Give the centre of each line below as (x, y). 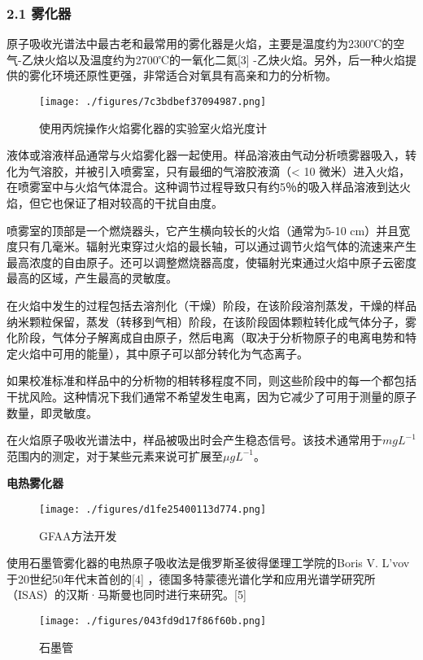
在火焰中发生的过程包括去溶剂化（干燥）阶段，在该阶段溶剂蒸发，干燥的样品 (211, 305)
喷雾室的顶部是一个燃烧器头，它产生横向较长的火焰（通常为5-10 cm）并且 (203, 230)
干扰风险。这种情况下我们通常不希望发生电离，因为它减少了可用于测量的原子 (211, 396)
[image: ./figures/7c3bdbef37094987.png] (153, 102)
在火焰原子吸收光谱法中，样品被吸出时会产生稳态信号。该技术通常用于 (194, 440)
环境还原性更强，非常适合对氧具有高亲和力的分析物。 (194, 75)
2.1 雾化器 (39, 13)
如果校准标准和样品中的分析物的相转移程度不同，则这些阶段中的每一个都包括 (211, 380)
